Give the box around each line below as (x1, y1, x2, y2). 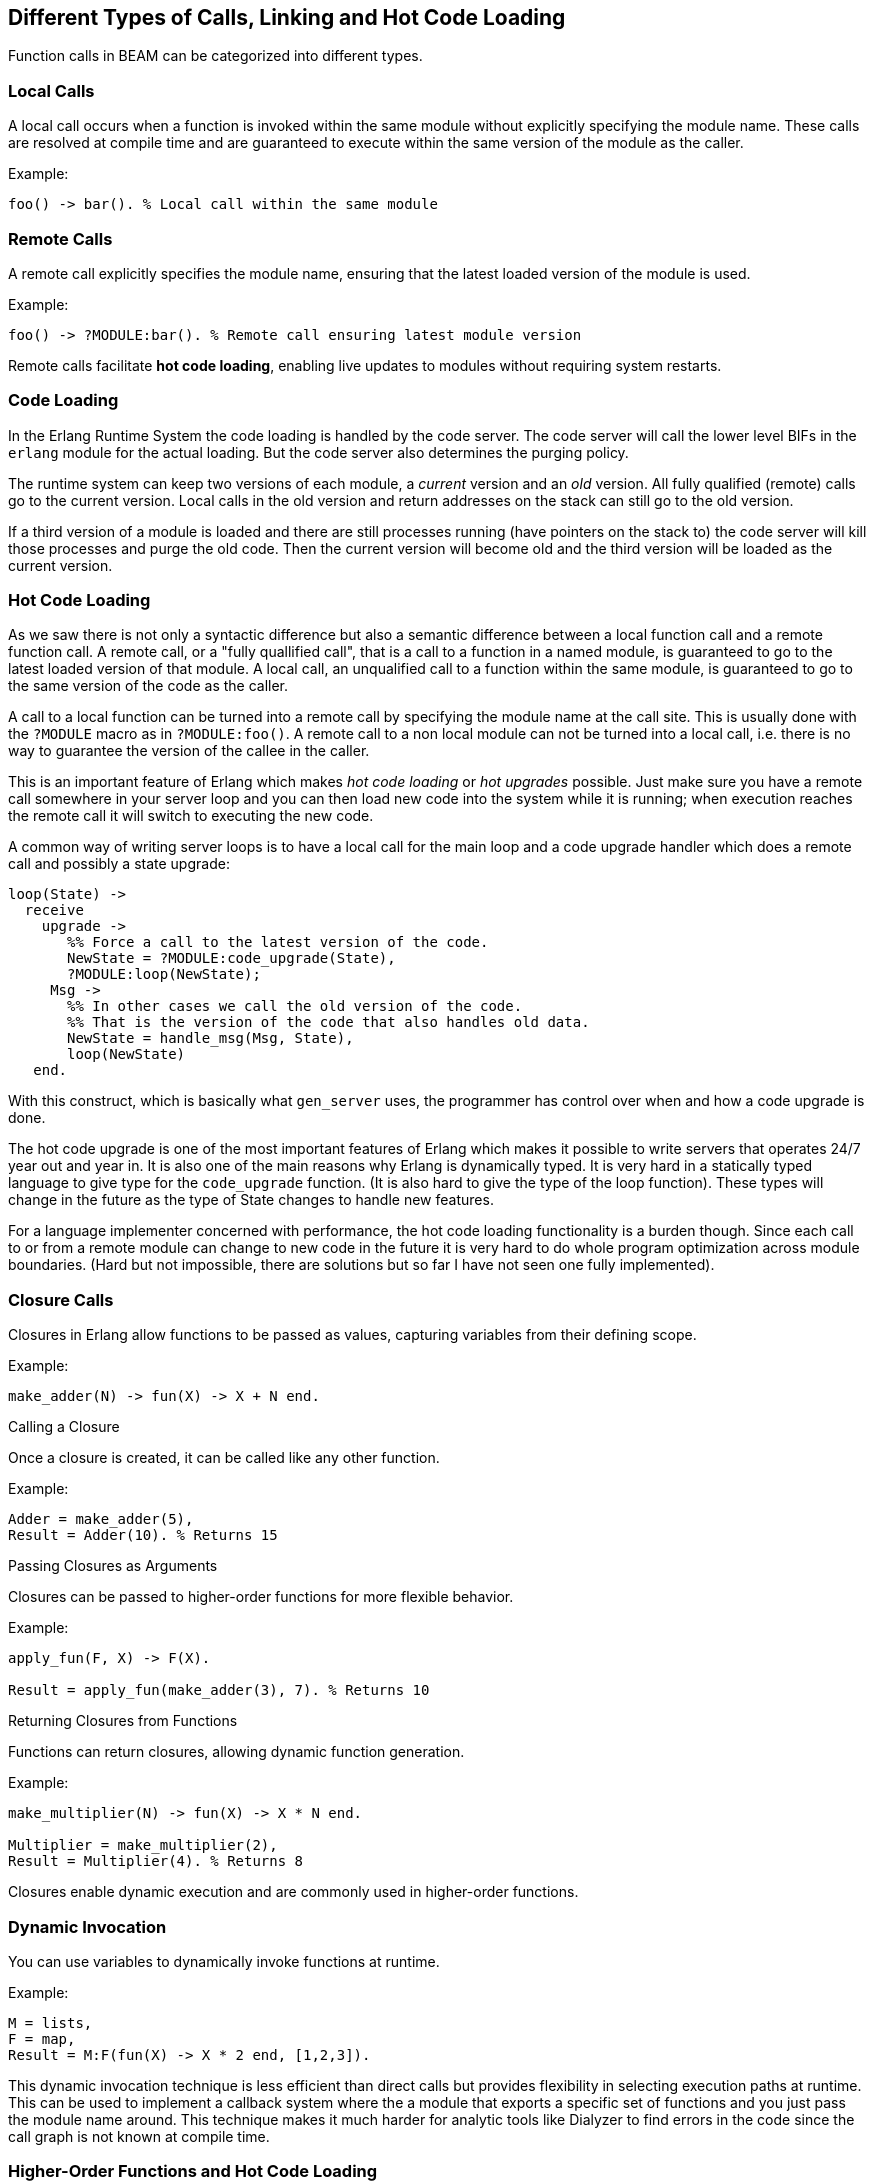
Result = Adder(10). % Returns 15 (8, 1527, 278, 1544)
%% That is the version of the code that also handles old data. (67, 1014, 590, 1031)
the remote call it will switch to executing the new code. (8, 807, 374, 825)
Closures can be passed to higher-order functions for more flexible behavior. (8, 1588, 514, 1606)
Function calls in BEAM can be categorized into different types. (8, 47, 423, 65)
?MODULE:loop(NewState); (67, 966, 261, 983)
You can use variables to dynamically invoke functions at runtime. (8, 1952, 440, 1970)
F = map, (8, 2030, 76, 2047)
